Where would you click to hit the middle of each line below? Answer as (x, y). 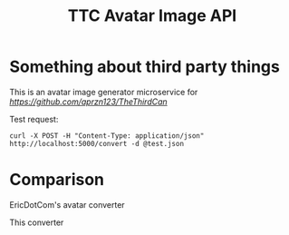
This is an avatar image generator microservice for (104, 92)
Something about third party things (145, 67)
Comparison (57, 180)
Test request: (34, 119)
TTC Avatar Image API (152, 16)
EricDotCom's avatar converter (67, 204)
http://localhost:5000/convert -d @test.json (96, 143)
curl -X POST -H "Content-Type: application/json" (107, 136)
